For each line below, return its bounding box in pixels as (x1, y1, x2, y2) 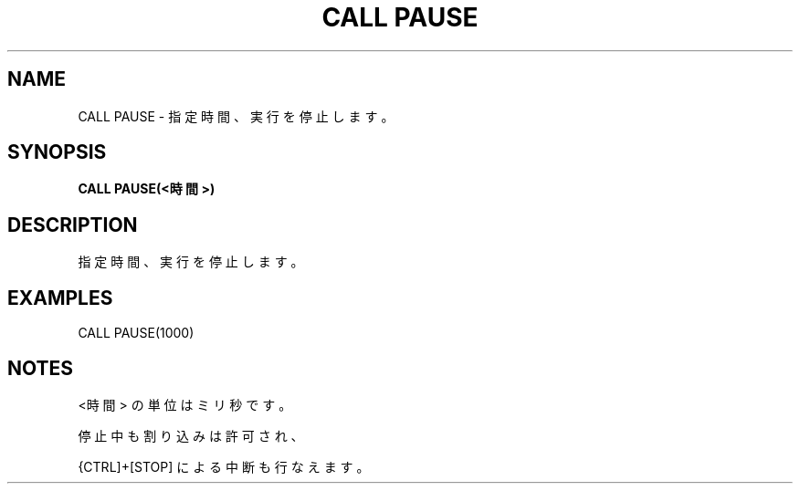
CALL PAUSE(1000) (78, 325, 195, 341)
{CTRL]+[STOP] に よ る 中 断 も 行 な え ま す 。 (78, 458, 370, 475)
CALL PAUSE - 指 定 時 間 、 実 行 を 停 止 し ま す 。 (78, 108, 395, 124)
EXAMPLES (7, 286, 113, 309)
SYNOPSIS (7, 141, 107, 164)
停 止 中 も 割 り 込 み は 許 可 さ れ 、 (78, 427, 304, 444)
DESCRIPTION (7, 213, 138, 236)
